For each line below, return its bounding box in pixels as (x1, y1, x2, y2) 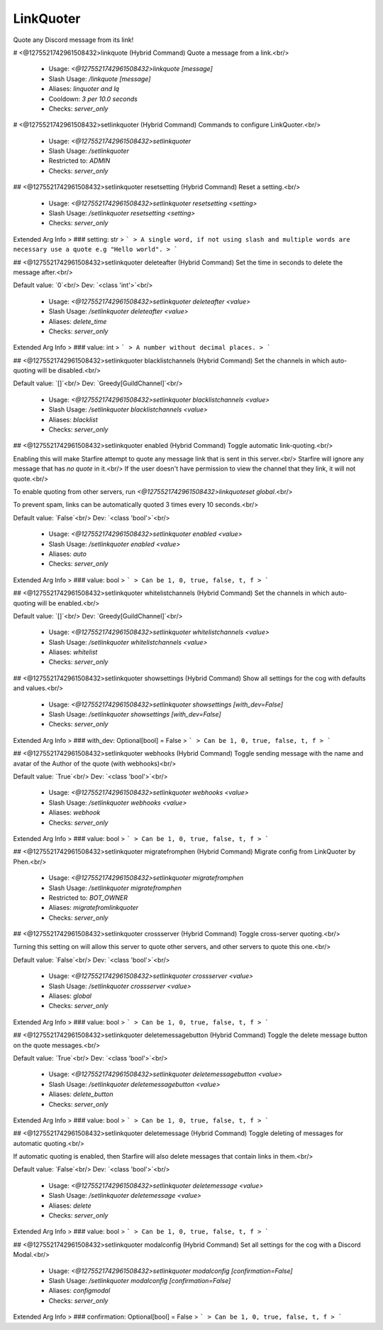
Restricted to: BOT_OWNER (48, 893, 128, 902)
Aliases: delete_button (48, 1090, 113, 1098)
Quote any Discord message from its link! (13, 36, 134, 44)
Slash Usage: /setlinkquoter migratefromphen (48, 884, 182, 892)
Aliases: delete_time (48, 317, 107, 326)
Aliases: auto (48, 549, 87, 558)
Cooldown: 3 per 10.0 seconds (48, 95, 138, 103)
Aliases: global (48, 992, 92, 1000)
